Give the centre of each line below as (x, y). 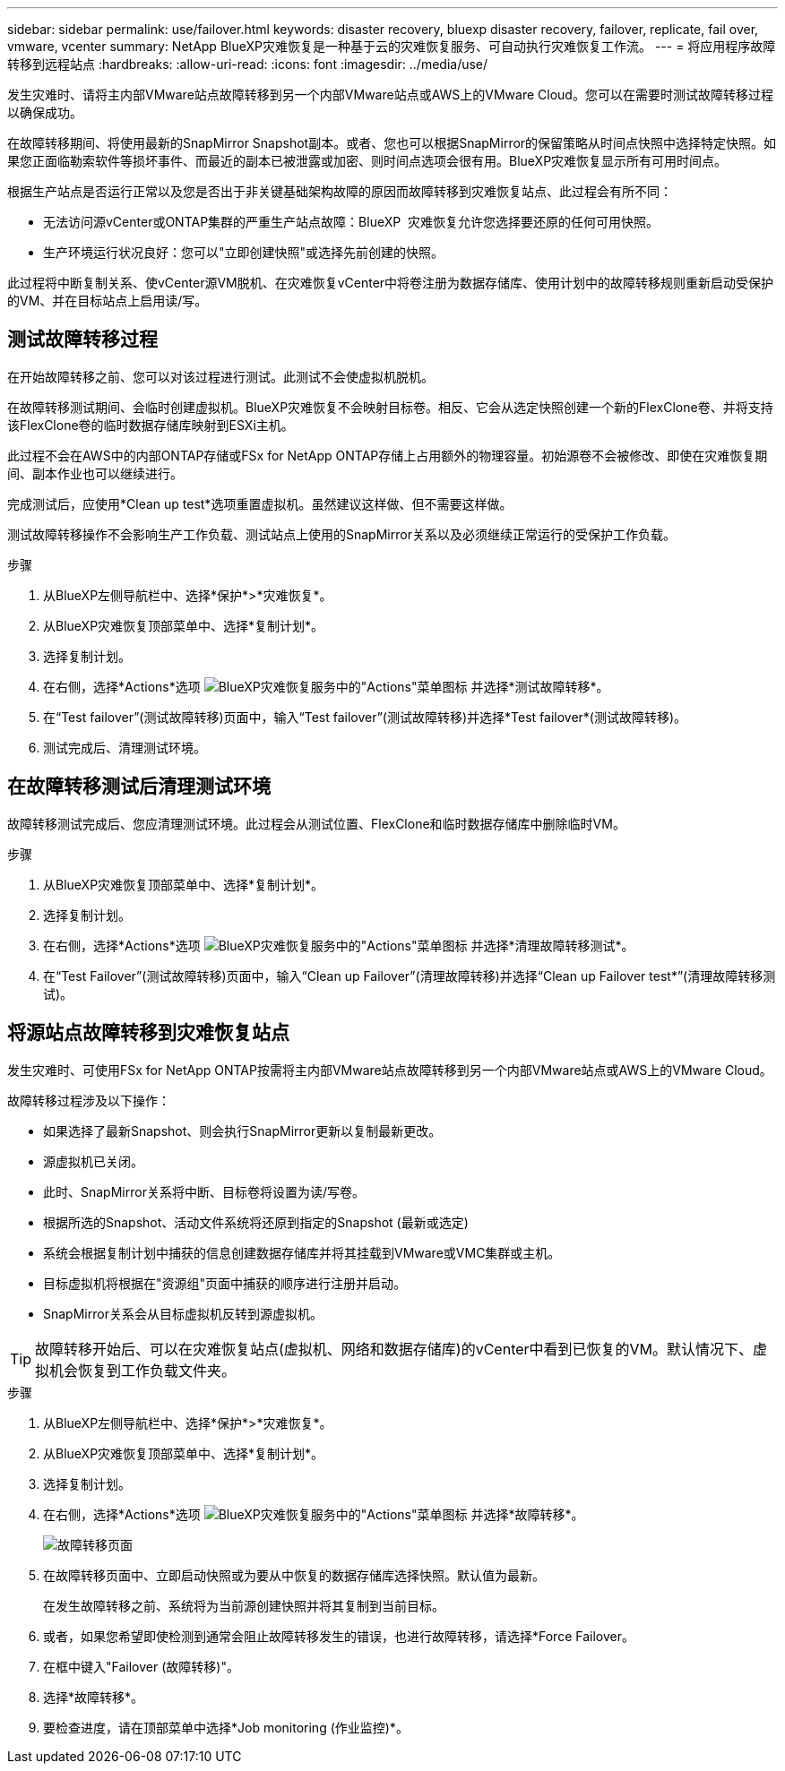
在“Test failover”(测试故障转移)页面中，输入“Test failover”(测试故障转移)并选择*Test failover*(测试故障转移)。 (365, 717)
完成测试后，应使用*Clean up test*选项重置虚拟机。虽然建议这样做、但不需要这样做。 (260, 503)
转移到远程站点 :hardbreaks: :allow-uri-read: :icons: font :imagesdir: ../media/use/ (248, 64)
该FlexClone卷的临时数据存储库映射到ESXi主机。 (151, 425)
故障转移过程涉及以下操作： (89, 1100)
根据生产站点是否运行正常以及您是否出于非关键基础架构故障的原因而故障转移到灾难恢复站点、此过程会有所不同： (340, 191)
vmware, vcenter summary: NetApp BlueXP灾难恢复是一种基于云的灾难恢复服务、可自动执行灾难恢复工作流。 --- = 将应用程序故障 (392, 46)
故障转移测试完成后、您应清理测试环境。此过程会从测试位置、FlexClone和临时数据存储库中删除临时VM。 (316, 823)
